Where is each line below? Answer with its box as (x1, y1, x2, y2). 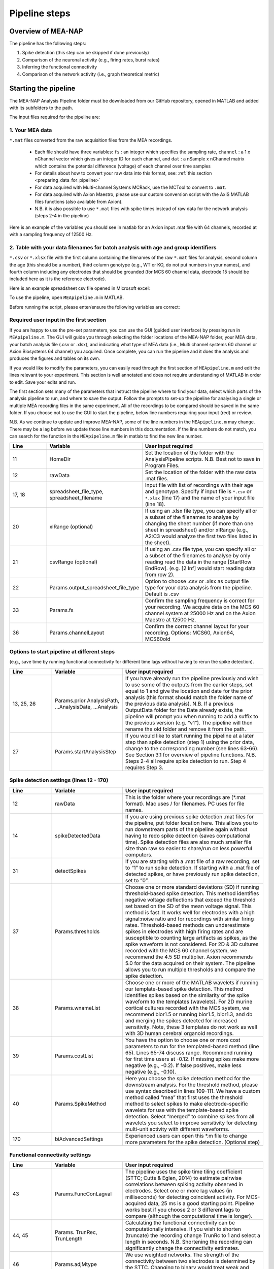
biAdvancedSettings (55, 1135, 104, 1142)
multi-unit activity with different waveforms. (125, 1125, 230, 1132)
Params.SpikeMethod (55, 1100, 106, 1107)
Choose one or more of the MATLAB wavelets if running (125, 979, 259, 986)
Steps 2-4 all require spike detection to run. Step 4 (125, 757, 246, 764)
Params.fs (49, 607, 74, 614)
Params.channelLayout (49, 629, 105, 636)
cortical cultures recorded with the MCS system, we (125, 1004, 250, 1011)
